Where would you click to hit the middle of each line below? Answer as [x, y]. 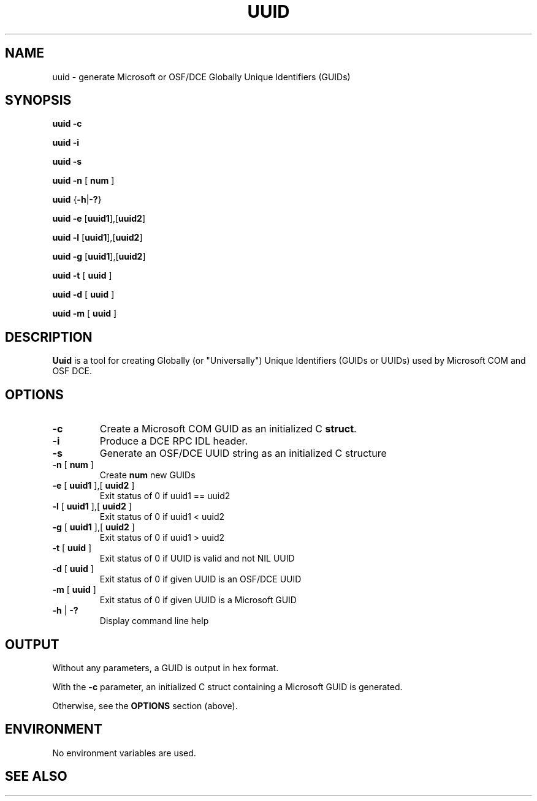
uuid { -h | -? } [77, 200]
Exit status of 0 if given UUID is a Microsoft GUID [198, 600]
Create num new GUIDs [147, 475]
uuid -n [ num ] [83, 181]
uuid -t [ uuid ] [82, 276]
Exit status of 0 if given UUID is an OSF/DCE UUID [200, 579]
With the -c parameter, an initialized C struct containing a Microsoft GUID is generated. [227, 686]
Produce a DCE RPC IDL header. [174, 441]
